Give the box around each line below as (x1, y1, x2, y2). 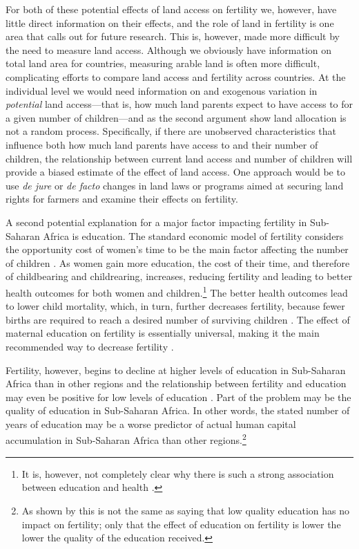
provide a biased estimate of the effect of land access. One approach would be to (6, 165, 345, 179)
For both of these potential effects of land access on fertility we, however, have (6, 2, 337, 16)
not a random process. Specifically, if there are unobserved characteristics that (6, 124, 336, 138)
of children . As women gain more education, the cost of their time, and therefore (6, 255, 350, 270)
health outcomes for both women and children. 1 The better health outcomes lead (6, 283, 348, 299)
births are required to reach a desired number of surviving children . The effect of (6, 312, 350, 326)
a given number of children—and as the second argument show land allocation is (6, 110, 347, 124)
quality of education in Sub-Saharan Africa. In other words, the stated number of (6, 403, 350, 418)
